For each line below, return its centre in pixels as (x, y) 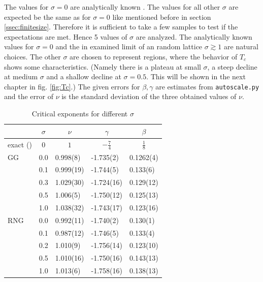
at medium (21, 76)
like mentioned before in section (162, 17)
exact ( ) (20, 144)
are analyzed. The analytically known (194, 36)
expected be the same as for (47, 17)
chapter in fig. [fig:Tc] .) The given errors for (72, 86)
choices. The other (32, 56)
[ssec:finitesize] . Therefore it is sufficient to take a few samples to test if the (121, 27)
